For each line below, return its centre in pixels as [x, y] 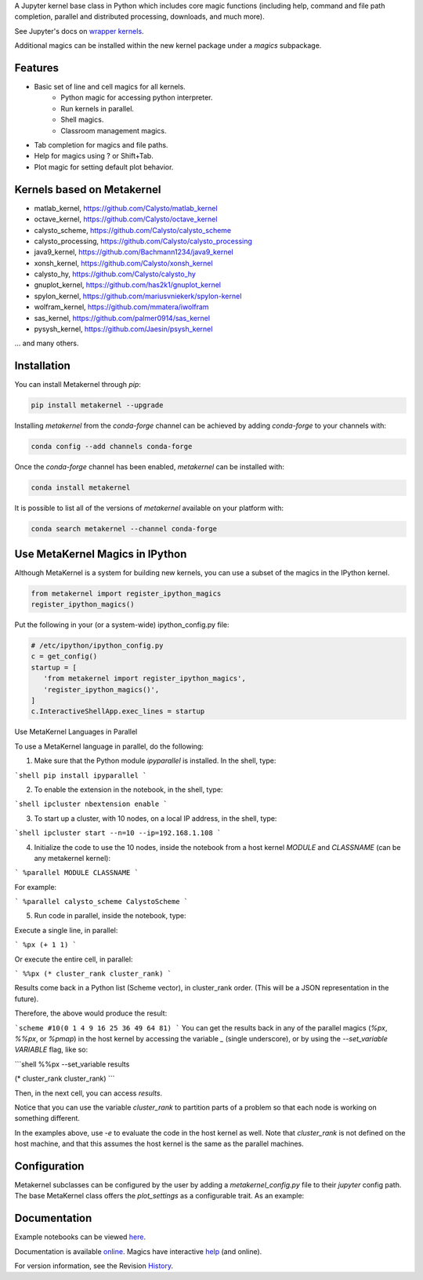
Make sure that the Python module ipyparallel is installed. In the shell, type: [155, 760]
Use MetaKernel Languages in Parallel [76, 732]
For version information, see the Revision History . [94, 1266]
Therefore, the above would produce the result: [91, 1013]
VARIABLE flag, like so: [51, 1050]
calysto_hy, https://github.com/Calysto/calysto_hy [115, 274]
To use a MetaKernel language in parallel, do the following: [109, 746]
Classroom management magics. [114, 130]
